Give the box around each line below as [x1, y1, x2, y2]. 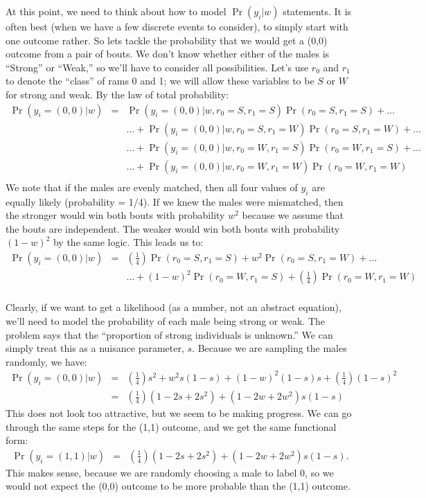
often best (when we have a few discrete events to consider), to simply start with [6, 19, 348, 33]
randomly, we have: [6, 354, 87, 368]
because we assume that [242, 208, 344, 222]
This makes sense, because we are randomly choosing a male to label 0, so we [6, 465, 334, 479]
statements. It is [283, 4, 352, 18]
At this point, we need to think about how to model [6, 4, 227, 18]
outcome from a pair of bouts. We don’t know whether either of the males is [6, 46, 330, 61]
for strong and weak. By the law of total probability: [6, 87, 229, 101]
